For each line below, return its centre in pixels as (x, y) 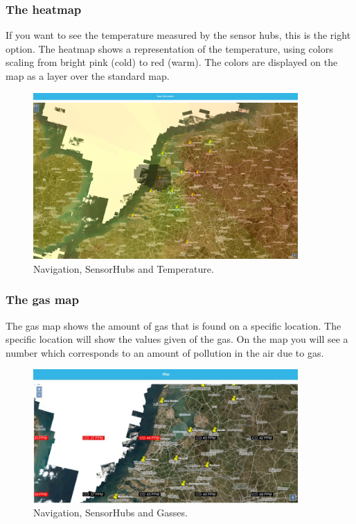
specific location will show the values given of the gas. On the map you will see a (177, 339)
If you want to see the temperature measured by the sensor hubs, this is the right (178, 35)
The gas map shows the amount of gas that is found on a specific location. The (173, 325)
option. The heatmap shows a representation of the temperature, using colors (169, 48)
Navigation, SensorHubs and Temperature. (124, 268)
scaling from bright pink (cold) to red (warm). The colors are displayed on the (172, 62)
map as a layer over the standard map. (88, 76)
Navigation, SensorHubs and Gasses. (110, 513)
